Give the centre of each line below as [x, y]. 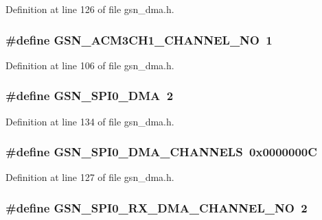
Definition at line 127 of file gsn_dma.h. [90, 177]
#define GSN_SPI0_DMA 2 [90, 96]
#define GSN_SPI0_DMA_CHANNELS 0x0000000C [161, 152]
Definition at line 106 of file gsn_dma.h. [90, 65]
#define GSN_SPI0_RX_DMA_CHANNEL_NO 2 [157, 207]
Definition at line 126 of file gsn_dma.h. [90, 9]
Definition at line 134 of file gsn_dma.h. [90, 121]
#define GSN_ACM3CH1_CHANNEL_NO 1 [139, 39]
